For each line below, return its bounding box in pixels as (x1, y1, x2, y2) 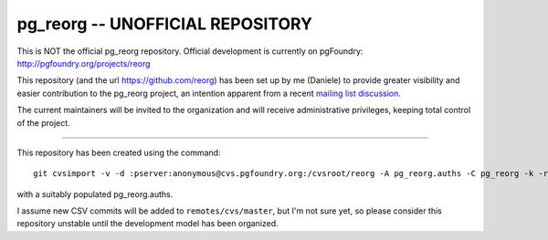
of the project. (16, 117, 70, 128)
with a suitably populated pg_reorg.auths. (16, 188, 174, 200)
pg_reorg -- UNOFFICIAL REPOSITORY (16, 14, 312, 34)
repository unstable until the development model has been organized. (16, 218, 279, 229)
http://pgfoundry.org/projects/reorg (16, 57, 151, 68)
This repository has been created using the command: (16, 147, 221, 158)
